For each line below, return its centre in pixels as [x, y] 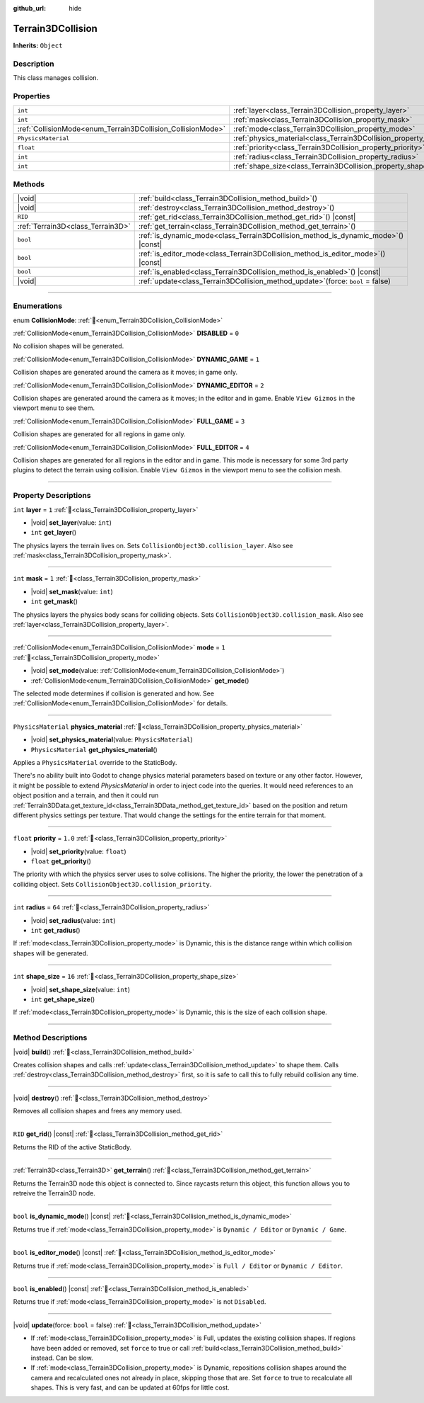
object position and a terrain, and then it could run [86, 795]
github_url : [29, 8]
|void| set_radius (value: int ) [73, 920]
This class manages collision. [56, 78]
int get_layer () [54, 533]
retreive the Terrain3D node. [54, 1193]
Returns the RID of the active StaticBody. [72, 1147]
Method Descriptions [50, 1038]
